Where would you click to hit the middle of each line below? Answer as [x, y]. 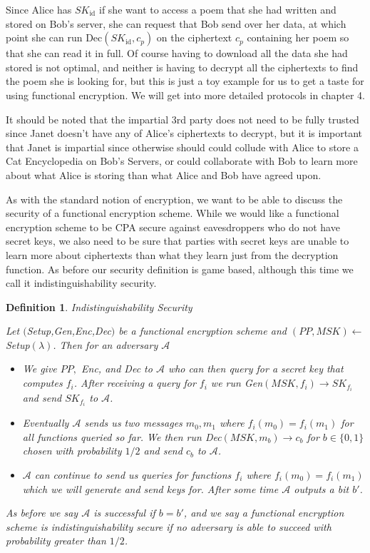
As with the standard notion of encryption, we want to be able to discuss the [174, 199]
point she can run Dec [54, 37]
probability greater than [56, 541]
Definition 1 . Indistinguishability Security [99, 306]
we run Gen [237, 383]
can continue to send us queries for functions [133, 475]
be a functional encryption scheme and [202, 331]
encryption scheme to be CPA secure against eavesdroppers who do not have [173, 227]
